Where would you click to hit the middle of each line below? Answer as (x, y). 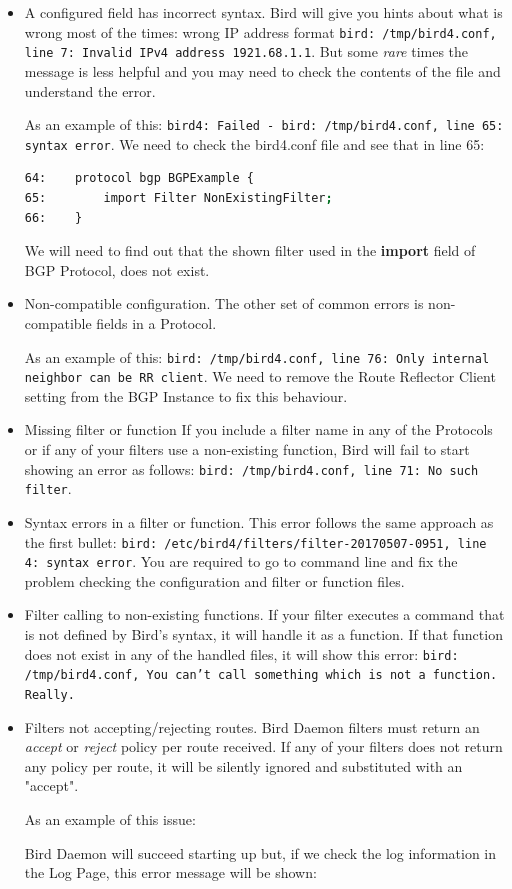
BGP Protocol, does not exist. (117, 269)
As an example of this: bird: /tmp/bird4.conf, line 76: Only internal (257, 356)
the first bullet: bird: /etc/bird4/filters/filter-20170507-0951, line (255, 541)
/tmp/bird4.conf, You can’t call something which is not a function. (261, 675)
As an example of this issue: (110, 819)
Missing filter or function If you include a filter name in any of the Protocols (258, 429)
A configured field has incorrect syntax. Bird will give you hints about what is (263, 12)
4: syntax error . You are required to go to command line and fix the (241, 561)
